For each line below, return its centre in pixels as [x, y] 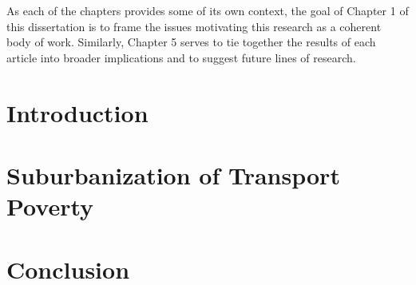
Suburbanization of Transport [173, 174]
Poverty [50, 206]
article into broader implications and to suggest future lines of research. [181, 57]
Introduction [77, 112]
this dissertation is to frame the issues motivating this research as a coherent [194, 26]
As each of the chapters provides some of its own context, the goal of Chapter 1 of [208, 10]
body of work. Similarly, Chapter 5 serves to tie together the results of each [191, 42]
